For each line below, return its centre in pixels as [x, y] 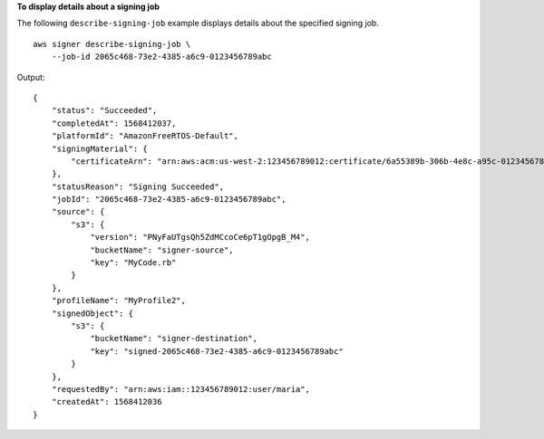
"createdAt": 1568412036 [107, 402]
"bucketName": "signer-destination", [174, 339]
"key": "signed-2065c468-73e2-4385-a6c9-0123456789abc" [217, 351]
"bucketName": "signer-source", [162, 250]
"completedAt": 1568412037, [114, 123]
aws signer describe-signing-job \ [112, 44]
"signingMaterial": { [100, 148]
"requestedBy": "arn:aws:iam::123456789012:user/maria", [180, 389]
